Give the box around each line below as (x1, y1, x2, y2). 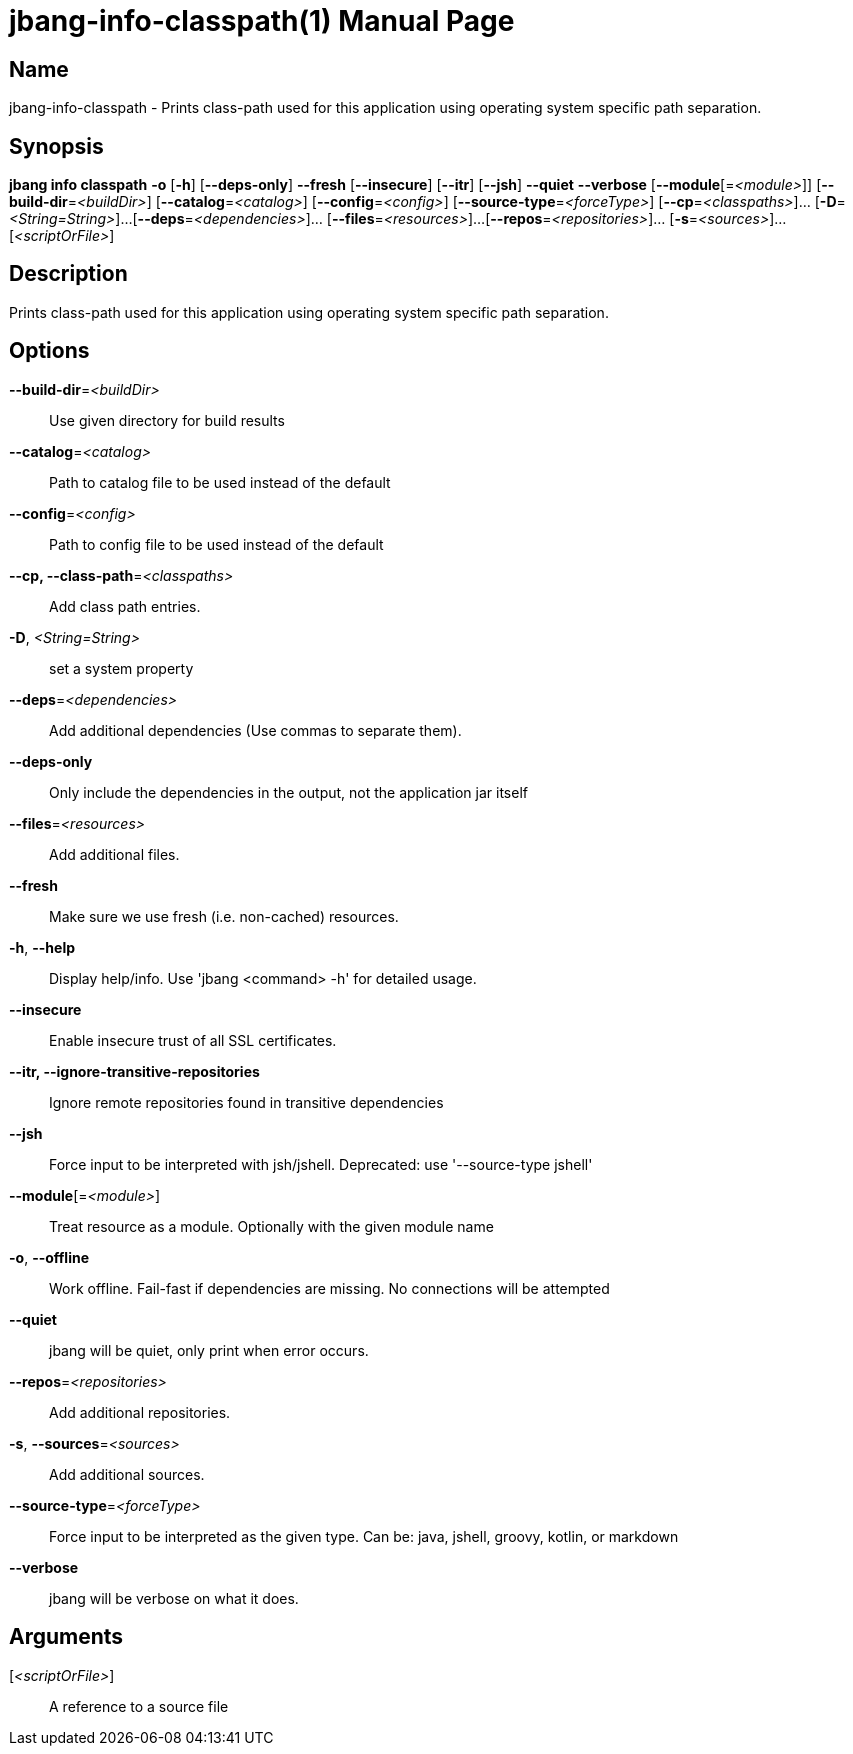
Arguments (9, 1624, 124, 1650)
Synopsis (9, 133, 104, 159)
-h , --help (9, 938, 76, 956)
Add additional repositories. (49, 1403, 231, 1421)
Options (9, 338, 90, 364)
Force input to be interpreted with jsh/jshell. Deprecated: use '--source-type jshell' (49, 1155, 593, 1173)
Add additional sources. (49, 1465, 205, 1483)
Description (9, 261, 128, 287)
